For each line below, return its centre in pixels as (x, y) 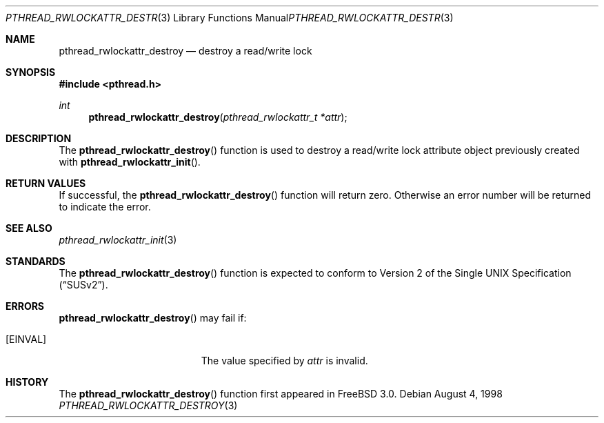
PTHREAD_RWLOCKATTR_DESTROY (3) (148, 405)
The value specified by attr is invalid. (284, 361)
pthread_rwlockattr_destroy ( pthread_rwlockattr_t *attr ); (218, 117)
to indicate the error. (105, 207)
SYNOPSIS (31, 72)
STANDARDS (36, 261)
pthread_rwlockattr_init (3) (118, 240)
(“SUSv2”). (83, 285)
